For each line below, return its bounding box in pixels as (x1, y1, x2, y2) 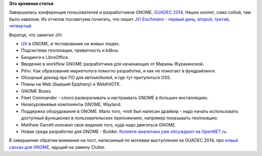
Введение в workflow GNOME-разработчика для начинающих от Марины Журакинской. (21, 61, 204, 67)
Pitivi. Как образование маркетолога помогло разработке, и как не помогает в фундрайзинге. (21, 68, 216, 73)
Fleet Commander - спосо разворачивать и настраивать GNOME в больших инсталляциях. (21, 95, 209, 101)
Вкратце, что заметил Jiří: (9, 32, 63, 38)
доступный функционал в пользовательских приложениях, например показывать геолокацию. (21, 115, 218, 121)
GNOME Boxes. (21, 88, 52, 94)
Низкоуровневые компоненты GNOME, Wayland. (21, 101, 122, 107)
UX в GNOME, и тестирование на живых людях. (21, 41, 120, 46)
